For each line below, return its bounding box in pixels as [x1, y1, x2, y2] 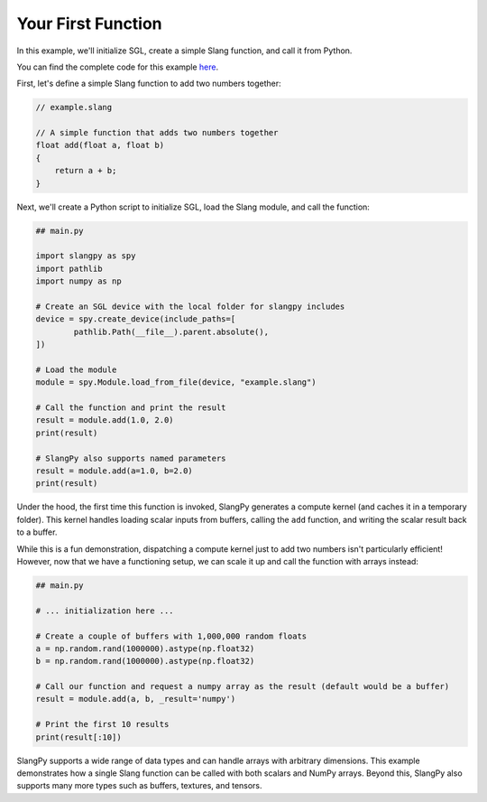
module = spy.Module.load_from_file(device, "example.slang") [35, 378, 317, 387]
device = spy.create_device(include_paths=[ [35, 314, 236, 324]
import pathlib [35, 263, 103, 274]
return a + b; [54, 165, 117, 176]
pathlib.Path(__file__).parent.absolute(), [73, 326, 270, 337]
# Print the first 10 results [35, 719, 170, 730]
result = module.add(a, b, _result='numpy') [35, 694, 236, 704]
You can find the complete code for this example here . [16, 61, 219, 72]
